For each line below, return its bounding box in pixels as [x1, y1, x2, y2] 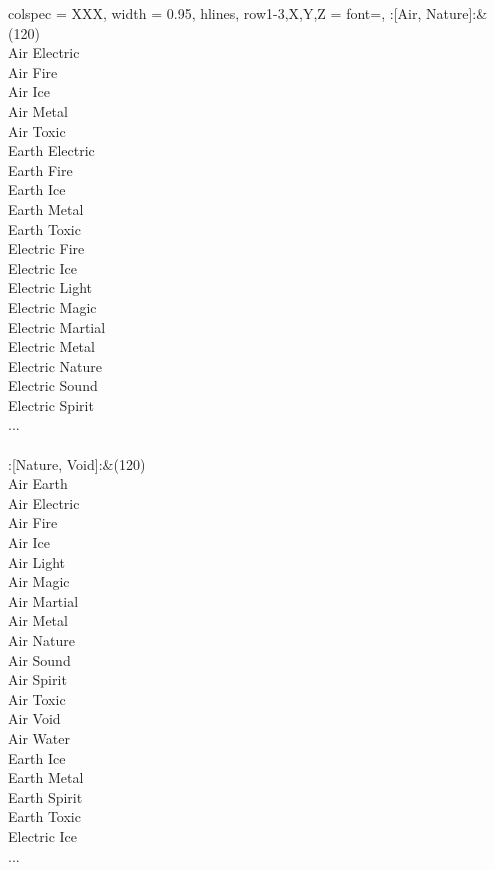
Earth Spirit [8, 786, 83, 807]
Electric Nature [8, 355, 102, 376]
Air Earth [8, 473, 68, 494]
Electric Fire [8, 238, 85, 259]
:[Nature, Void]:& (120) [8, 453, 146, 474]
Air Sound [8, 649, 71, 670]
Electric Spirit [8, 394, 94, 415]
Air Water [8, 727, 70, 748]
